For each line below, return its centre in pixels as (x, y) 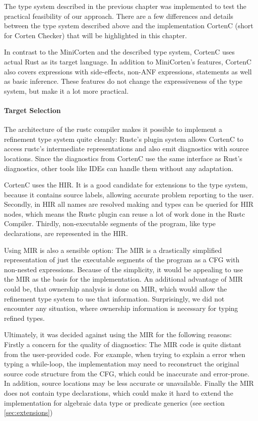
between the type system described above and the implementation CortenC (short (129, 26)
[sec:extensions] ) (28, 412)
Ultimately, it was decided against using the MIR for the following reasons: (118, 334)
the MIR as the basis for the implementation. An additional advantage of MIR (124, 279)
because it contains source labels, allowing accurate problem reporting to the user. (129, 194)
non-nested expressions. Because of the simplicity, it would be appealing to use (124, 269)
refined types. (25, 318)
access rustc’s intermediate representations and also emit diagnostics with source (127, 149)
